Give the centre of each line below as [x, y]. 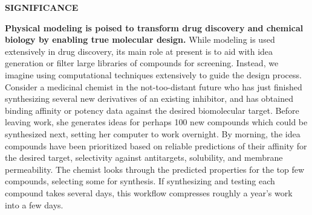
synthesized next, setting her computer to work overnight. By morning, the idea [153, 133]
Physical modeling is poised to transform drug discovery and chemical [154, 27]
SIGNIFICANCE [42, 7]
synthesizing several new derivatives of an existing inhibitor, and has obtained [149, 98]
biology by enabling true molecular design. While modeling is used [140, 39]
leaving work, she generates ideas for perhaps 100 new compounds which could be [156, 122]
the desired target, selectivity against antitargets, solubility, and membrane [144, 157]
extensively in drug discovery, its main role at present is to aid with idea [139, 51]
